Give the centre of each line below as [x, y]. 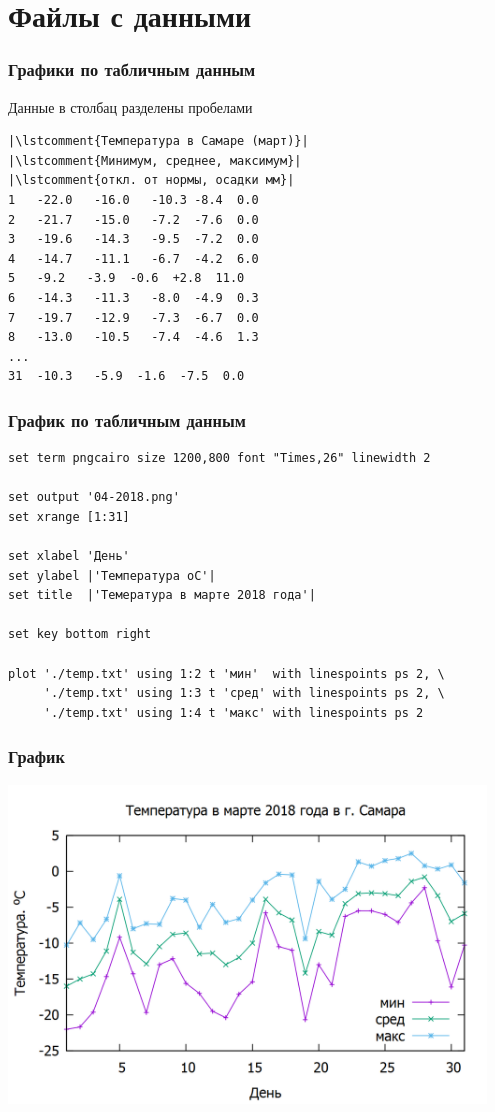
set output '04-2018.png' [94, 497]
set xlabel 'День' [69, 556]
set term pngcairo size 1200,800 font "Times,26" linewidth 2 [219, 458]
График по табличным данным [127, 419]
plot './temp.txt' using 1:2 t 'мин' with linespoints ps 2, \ [226, 673]
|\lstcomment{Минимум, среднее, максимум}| [155, 160]
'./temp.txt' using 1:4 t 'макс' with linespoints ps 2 [233, 712]
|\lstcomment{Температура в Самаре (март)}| [158, 141]
